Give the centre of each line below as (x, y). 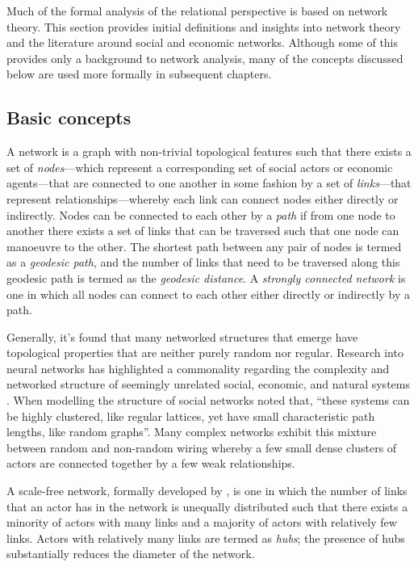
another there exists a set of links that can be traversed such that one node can (203, 231)
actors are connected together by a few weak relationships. (151, 463)
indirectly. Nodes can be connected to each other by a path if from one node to (201, 214)
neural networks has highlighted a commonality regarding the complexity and (198, 368)
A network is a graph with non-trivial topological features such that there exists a (209, 151)
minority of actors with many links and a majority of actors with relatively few (202, 522)
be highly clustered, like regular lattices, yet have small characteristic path (191, 416)
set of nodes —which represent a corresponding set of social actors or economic (200, 167)
